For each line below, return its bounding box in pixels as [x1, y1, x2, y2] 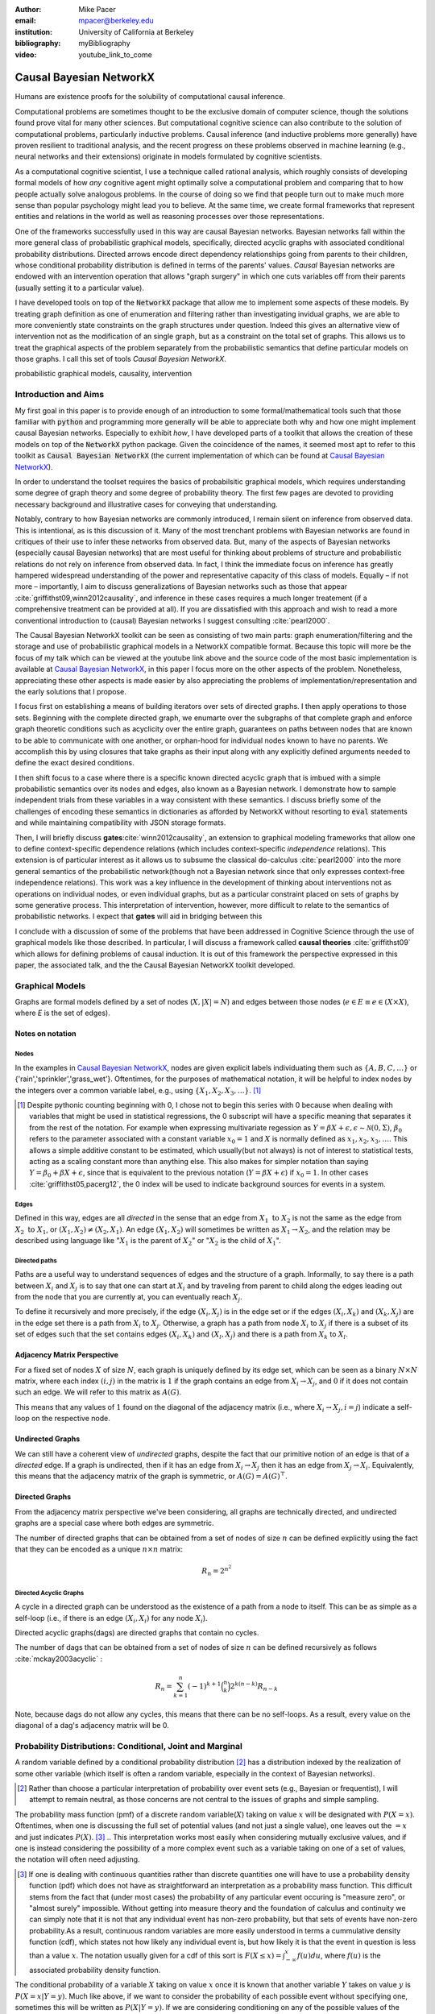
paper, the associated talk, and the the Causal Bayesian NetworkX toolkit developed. [14, 959, 296, 970]
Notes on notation [14, 1029, 77, 1038]
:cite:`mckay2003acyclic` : [14, 1654, 103, 1664]
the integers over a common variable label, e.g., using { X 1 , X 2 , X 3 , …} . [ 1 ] [14, 1085, 262, 1097]
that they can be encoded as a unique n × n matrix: [14, 1544, 184, 1554]
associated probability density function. [29, 1966, 161, 1975]
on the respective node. [31, 1414, 110, 1423]
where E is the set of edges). [14, 1008, 110, 1018]
